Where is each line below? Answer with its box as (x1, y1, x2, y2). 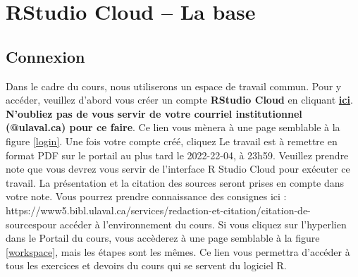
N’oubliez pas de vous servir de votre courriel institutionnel (6, 106, 302, 121)
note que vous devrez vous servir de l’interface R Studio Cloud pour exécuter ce (6, 161, 350, 176)
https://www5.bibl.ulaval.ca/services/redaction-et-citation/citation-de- (6, 202, 311, 217)
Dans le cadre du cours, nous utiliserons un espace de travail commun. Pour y (6, 78, 342, 93)
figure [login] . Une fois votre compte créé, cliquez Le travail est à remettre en (6, 133, 338, 148)
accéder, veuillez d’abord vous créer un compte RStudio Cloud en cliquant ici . (6, 92, 353, 107)
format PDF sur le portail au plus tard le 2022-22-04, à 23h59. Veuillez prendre (6, 147, 349, 162)
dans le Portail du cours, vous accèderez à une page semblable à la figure (6, 230, 320, 245)
